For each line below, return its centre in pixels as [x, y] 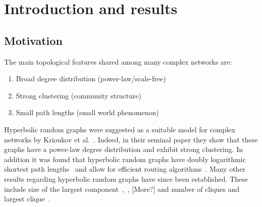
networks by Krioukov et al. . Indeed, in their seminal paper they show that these [131, 139]
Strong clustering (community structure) [78, 95]
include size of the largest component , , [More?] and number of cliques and [122, 189]
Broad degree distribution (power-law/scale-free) [91, 79]
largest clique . [27, 199]
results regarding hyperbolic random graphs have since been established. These [126, 178]
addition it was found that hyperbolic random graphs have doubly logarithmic [125, 159]
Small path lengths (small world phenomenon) [87, 112]
